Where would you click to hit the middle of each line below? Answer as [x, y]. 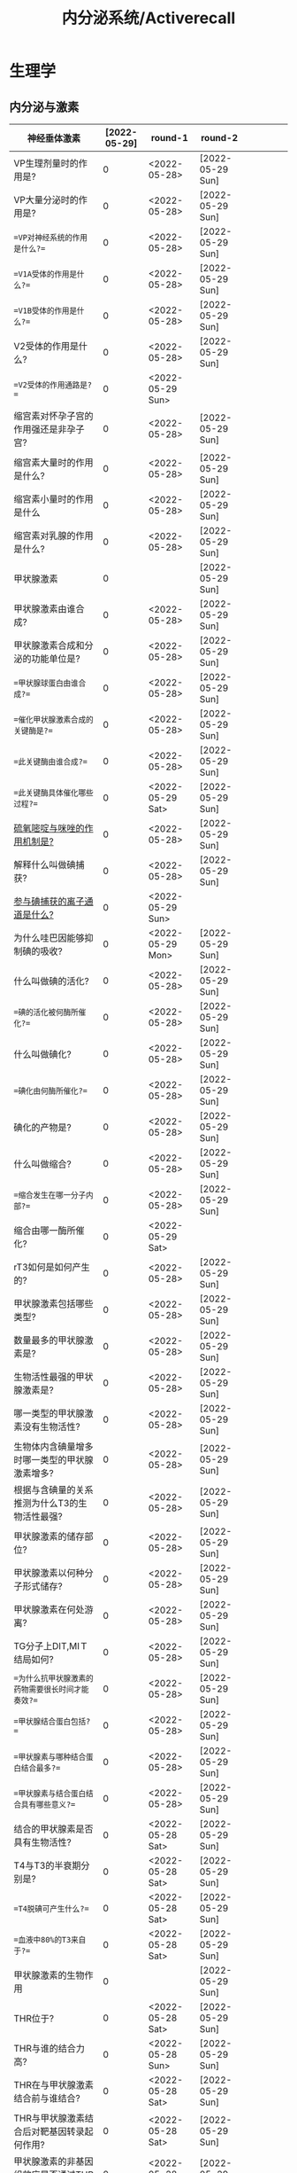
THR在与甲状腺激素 [54, 2085]
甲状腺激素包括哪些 [54, 1304]
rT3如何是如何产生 [52, 1267]
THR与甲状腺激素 [49, 2118]
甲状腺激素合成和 [49, 645]
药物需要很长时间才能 [51, 1689]
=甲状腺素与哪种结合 [50, 1757]
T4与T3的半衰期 [47, 1865]
